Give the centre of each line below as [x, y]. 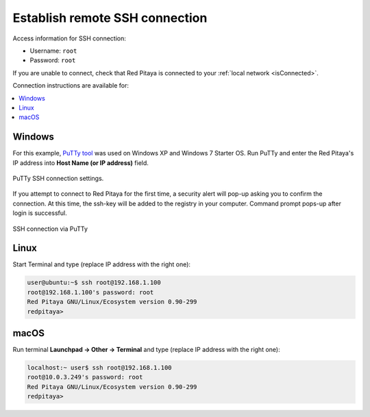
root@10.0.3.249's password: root [85, 377]
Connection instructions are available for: [71, 86]
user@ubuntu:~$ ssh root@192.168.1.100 [94, 283]
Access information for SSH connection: [69, 38]
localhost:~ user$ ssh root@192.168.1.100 [99, 368]
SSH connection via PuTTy [50, 229]
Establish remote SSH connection [110, 18]
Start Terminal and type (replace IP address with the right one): [102, 264]
